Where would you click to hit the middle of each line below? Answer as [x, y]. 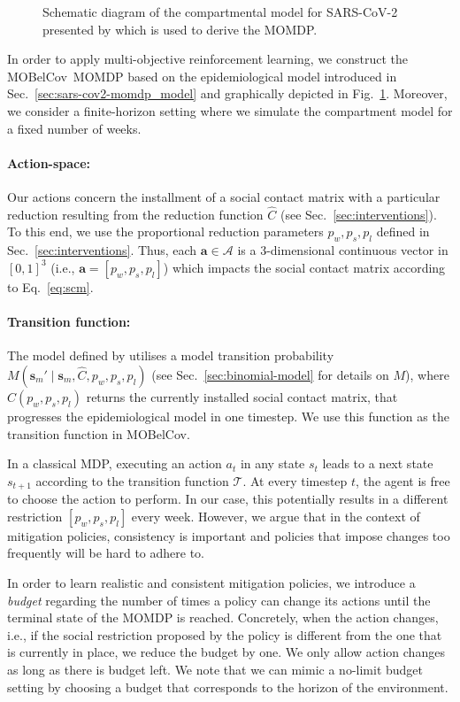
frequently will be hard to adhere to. [106, 553]
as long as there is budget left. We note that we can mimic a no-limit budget [215, 669]
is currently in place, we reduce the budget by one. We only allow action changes [226, 652]
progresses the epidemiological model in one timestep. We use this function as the [228, 416]
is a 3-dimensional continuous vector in [343, 250]
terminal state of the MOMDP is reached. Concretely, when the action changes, [223, 617]
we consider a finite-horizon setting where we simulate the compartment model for [230, 110]
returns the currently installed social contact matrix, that [242, 396]
